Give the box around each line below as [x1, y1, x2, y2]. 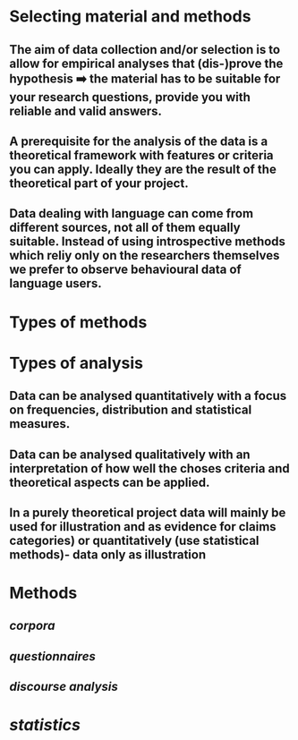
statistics [9, 715, 81, 736]
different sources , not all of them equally [9, 220, 241, 235]
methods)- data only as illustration [9, 547, 207, 562]
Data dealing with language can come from [9, 206, 253, 221]
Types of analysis [9, 353, 144, 373]
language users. [9, 276, 102, 292]
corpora [9, 618, 55, 634]
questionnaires [9, 649, 97, 664]
